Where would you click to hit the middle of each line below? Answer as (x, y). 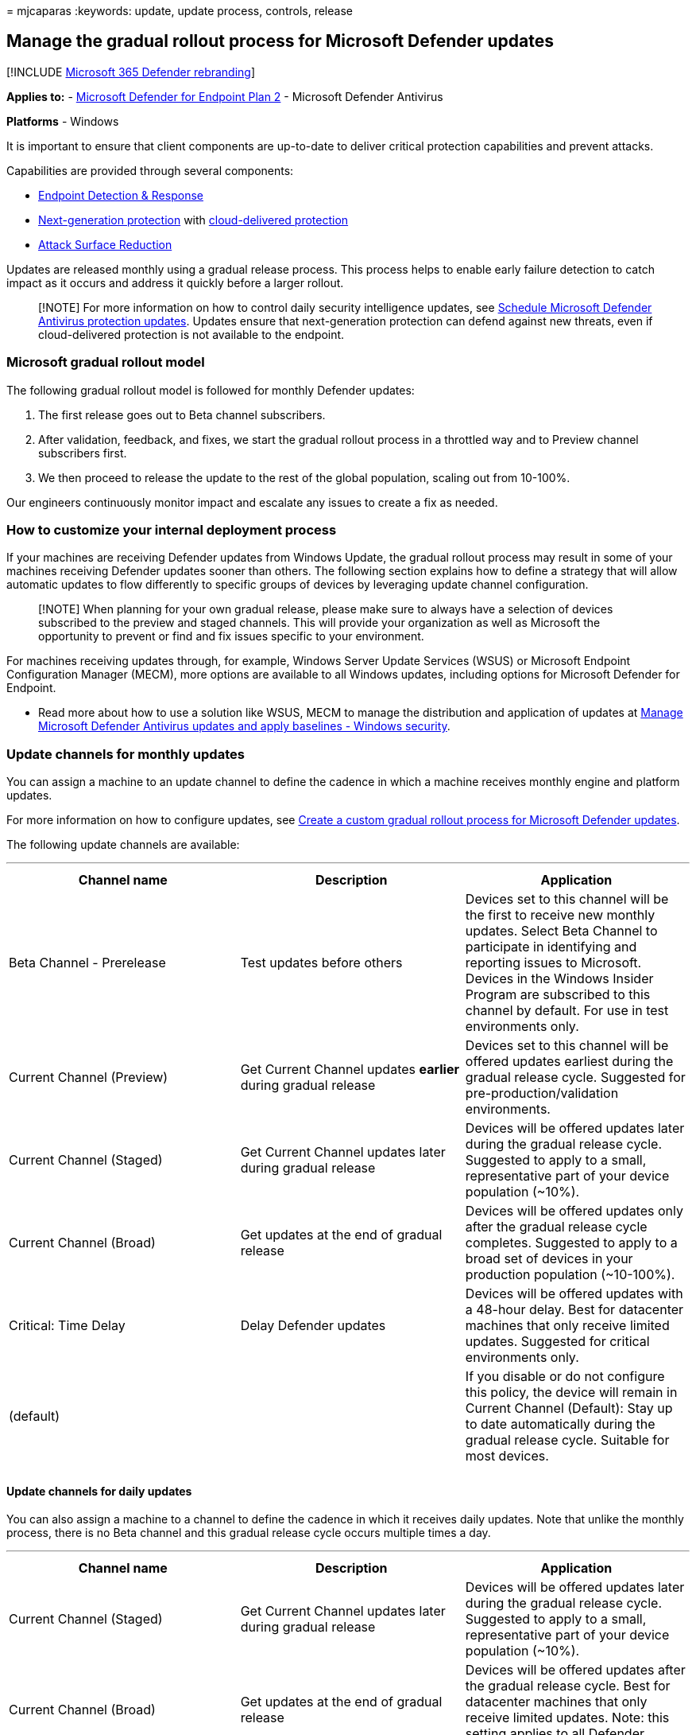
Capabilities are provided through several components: (150, 170)
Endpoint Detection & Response (121, 195)
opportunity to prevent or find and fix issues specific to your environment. (231, 636)
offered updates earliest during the (569, 1062)
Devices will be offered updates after (575, 1670)
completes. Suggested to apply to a (571, 1243)
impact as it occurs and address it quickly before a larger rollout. (175, 282)
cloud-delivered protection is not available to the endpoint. (191, 334)
